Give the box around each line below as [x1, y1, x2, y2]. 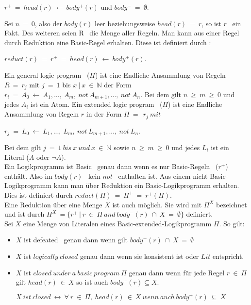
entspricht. [212, 251, 244, 261]
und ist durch [4, 209, 45, 219]
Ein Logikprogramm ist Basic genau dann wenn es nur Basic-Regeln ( [4, 161, 218, 171]
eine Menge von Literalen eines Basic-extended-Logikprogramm [23, 218, 212, 228]
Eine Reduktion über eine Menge [4, 199, 102, 209]
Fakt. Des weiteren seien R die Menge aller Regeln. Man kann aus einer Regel [4, 28, 239, 38]
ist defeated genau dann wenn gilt [24, 235, 128, 245]
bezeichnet [216, 199, 247, 209]
